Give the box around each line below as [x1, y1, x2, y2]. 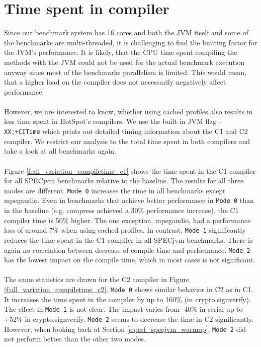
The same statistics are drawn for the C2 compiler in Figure [4, 274, 190, 285]
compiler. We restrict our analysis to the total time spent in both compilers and [4, 135, 250, 146]
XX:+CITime [4, 128, 40, 136]
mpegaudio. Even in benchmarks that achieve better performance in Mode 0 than [4, 195, 254, 205]
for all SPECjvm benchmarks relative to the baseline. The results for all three [4, 175, 244, 186]
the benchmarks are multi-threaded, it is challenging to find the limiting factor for [4, 37, 257, 47]
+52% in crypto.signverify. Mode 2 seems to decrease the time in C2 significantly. [4, 313, 254, 324]
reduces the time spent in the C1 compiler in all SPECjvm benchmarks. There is [4, 234, 253, 245]
